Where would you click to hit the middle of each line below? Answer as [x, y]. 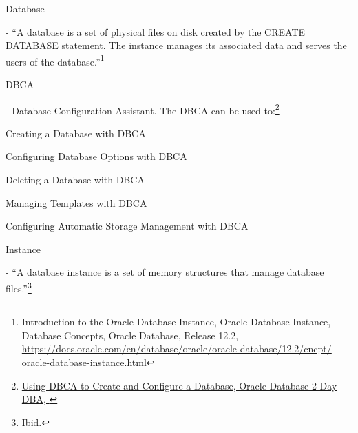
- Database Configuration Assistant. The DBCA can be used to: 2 [143, 109]
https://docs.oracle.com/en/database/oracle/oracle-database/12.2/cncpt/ [177, 349]
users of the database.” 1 [55, 60]
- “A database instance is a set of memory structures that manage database [165, 272]
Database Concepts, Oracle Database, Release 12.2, [130, 335]
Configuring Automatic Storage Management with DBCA [127, 226]
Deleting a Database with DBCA [75, 180]
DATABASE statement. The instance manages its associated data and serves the [176, 45]
